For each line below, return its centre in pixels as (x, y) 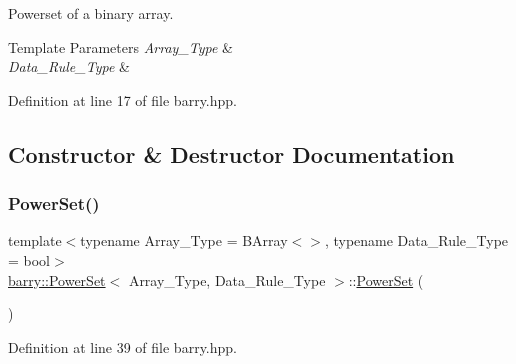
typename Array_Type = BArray (184, 240)
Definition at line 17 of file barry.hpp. (122, 99)
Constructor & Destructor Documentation (231, 153)
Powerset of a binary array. (91, 13)
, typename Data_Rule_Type (416, 240)
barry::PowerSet (57, 279)
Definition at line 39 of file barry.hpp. (122, 346)
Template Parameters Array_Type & (121, 46)
